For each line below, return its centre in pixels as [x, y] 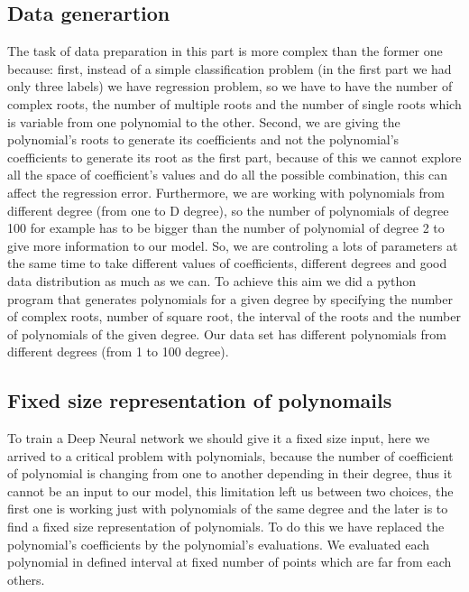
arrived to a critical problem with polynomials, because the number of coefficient [230, 455]
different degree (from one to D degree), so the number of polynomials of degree [228, 210]
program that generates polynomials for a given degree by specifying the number [230, 298]
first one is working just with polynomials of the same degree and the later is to [228, 509]
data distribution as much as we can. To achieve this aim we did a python [212, 280]
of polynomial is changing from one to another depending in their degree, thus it [230, 473]
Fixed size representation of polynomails [200, 400]
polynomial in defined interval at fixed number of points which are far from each [230, 562]
